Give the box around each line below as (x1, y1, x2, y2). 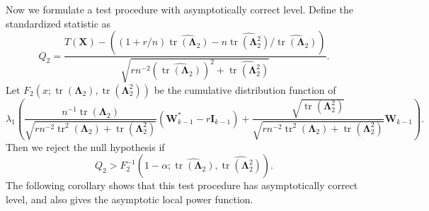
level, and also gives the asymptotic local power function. (6, 191, 253, 206)
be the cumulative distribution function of (154, 82, 336, 97)
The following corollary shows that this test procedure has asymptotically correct (6, 178, 358, 193)
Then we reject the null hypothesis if (6, 139, 165, 154)
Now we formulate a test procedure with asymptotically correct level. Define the (6, 2, 353, 16)
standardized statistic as (6, 16, 111, 30)
